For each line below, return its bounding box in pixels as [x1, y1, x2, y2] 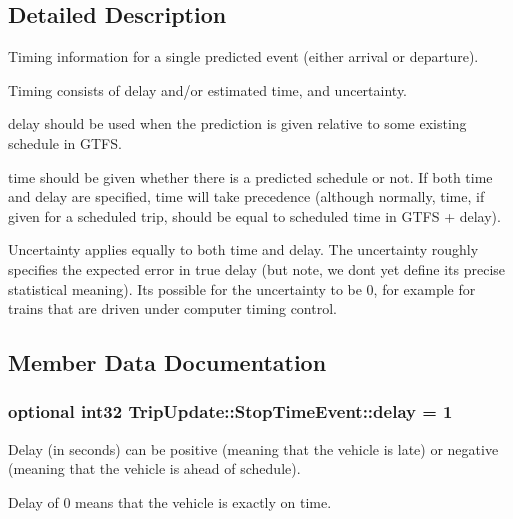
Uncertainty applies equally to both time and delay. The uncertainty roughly [8, 239, 479, 260]
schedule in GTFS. [8, 132, 122, 153]
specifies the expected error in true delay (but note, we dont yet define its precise [8, 258, 506, 279]
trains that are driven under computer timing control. [8, 298, 337, 319]
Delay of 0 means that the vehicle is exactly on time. [8, 491, 332, 512]
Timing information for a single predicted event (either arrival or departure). [8, 46, 479, 67]
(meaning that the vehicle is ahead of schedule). [8, 458, 301, 479]
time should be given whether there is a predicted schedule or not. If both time [8, 166, 493, 187]
